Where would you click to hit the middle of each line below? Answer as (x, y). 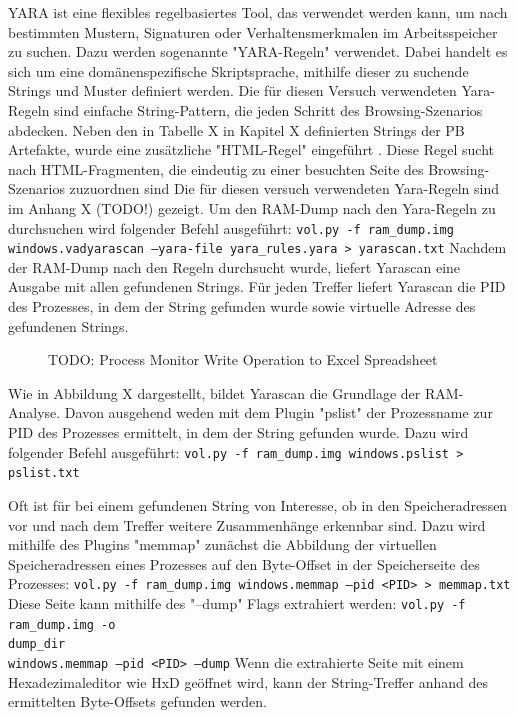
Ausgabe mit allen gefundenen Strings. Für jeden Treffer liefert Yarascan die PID (257, 286)
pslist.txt (44, 473)
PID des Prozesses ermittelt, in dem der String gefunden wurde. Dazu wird (238, 432)
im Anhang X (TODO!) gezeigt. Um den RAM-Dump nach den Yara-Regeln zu (252, 207)
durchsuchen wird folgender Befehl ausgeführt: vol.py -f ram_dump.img (231, 227)
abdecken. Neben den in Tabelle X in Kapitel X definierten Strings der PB (236, 129)
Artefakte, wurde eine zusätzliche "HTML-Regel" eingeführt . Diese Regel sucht (251, 149)
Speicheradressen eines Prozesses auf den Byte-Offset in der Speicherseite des (244, 563)
